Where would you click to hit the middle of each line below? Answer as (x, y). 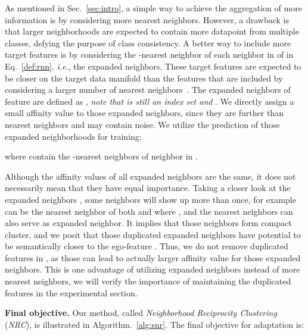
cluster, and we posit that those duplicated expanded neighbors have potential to (153, 234)
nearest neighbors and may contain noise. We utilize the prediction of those (142, 124)
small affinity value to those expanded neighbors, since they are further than (144, 113)
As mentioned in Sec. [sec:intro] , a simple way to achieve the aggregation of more (153, 8)
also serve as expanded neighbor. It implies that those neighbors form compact (148, 223)
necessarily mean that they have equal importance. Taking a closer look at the (148, 188)
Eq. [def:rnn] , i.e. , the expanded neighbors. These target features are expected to (153, 66)
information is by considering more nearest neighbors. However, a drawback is (147, 19)
